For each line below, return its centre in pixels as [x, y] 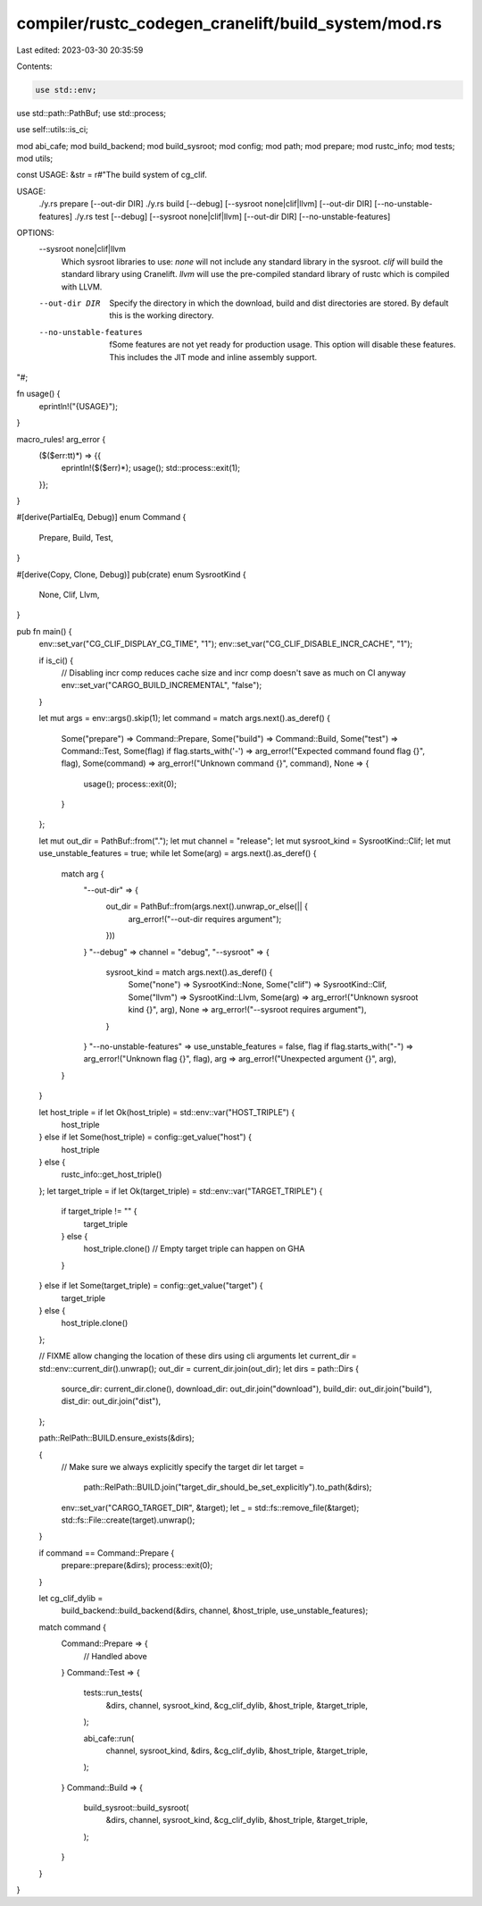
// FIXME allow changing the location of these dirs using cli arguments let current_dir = [198, 1356]
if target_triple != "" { [99, 1212]
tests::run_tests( [113, 1692]
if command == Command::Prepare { [107, 1553]
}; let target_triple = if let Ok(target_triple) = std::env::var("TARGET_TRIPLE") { [181, 1191]
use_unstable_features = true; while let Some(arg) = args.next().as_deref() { [178, 853]
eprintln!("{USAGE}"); [78, 406]
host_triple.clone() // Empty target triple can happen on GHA [194, 1249]
